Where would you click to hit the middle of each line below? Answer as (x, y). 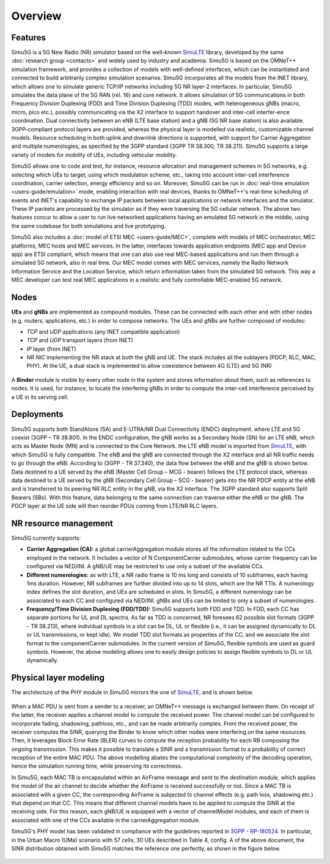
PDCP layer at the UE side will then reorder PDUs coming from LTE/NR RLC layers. (115, 506)
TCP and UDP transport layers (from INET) (80, 340)
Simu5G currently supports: (46, 538)
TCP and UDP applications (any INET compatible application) (103, 331)
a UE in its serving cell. (40, 397)
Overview (36, 16)
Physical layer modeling (58, 678)
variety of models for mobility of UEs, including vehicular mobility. (94, 155)
